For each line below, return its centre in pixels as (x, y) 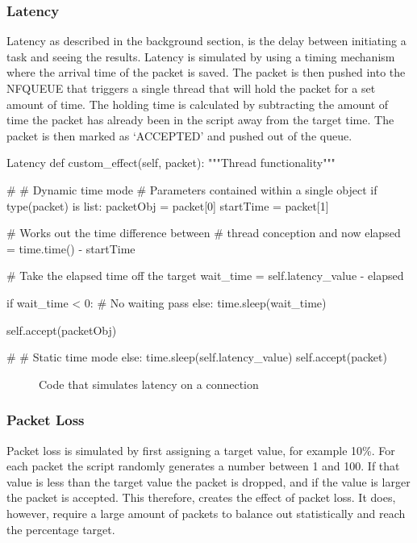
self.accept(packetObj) (62, 330)
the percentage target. (61, 529)
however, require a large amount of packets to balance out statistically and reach (206, 513)
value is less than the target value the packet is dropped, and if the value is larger (208, 481)
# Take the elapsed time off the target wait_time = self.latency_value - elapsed (205, 276)
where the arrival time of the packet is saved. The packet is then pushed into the (206, 72)
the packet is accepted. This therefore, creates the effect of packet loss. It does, (201, 497)
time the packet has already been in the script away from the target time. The (200, 120)
